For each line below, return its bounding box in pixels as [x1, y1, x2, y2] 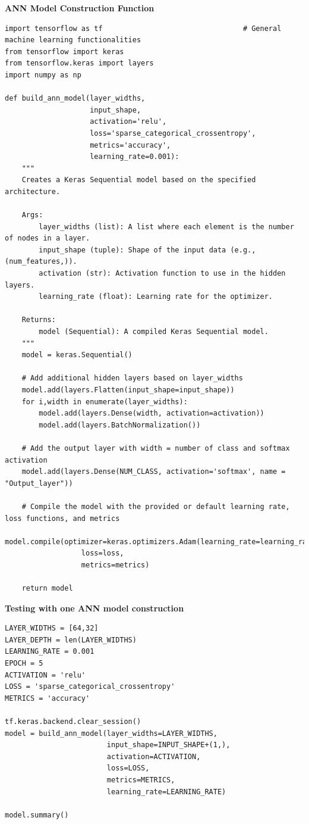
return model [21, 584, 73, 593]
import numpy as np [5, 70, 81, 79]
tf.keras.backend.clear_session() [5, 717, 141, 726]
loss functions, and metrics [5, 514, 120, 523]
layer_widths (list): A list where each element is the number [39, 222, 294, 231]
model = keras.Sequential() [21, 351, 133, 360]
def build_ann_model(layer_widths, [5, 94, 146, 103]
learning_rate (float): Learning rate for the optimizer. [39, 292, 273, 301]
